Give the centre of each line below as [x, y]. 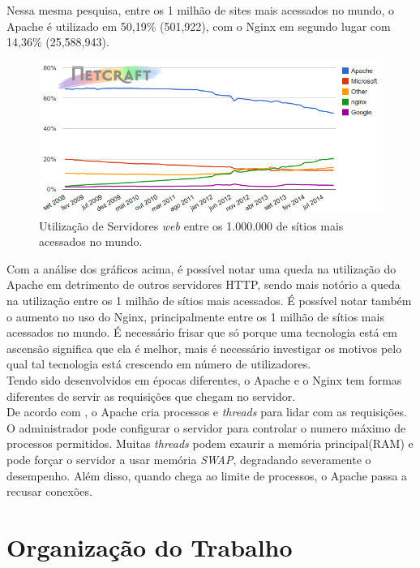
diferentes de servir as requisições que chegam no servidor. [151, 396]
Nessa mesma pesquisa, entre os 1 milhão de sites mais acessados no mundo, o [201, 10]
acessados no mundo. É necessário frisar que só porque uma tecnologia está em [202, 332]
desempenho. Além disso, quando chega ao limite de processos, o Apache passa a [207, 475]
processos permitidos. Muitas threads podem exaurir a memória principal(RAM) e [210, 443]
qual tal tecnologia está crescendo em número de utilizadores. [159, 364]
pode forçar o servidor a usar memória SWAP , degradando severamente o [189, 459]
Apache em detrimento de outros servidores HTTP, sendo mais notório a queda [204, 284]
